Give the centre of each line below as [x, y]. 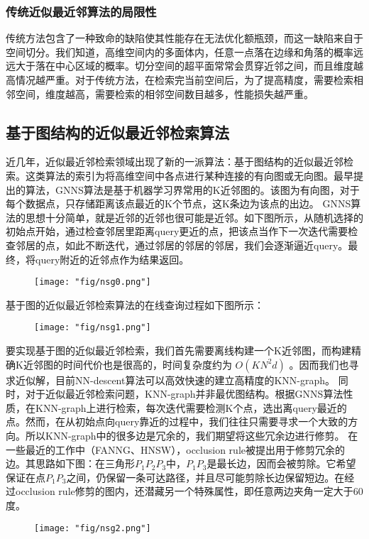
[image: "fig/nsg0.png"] [93, 282]
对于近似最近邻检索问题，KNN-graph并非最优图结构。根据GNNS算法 [184, 394]
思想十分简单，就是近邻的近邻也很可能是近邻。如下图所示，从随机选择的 [194, 217]
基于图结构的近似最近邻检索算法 [117, 132]
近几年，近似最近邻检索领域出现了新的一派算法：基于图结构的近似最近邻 [175, 162]
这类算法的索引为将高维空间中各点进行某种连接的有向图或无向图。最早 [189, 175]
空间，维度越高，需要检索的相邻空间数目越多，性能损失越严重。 [164, 93]
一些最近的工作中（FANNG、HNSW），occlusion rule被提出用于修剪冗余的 [175, 449]
